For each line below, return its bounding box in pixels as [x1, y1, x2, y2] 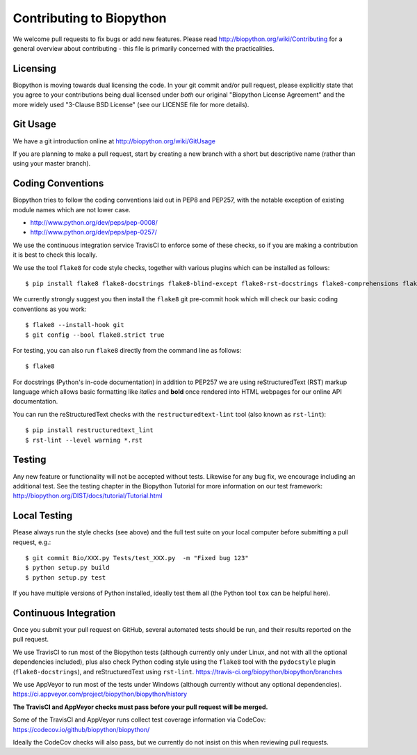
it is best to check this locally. [13, 251, 97, 259]
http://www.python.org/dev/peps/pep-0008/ [30, 218, 158, 226]
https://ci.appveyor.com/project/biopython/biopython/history [13, 690, 188, 699]
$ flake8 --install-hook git [25, 321, 124, 329]
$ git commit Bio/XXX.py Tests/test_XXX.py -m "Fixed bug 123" [25, 554, 250, 562]
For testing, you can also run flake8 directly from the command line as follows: [13, 346, 242, 354]
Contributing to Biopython [13, 10, 167, 26]
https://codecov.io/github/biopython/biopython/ [13, 725, 150, 733]
